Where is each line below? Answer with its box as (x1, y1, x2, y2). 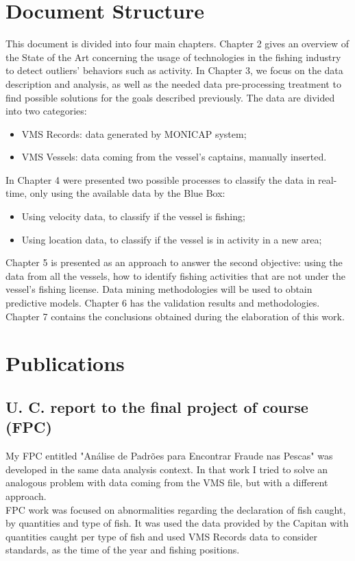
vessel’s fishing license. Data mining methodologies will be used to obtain (5, 282, 313, 296)
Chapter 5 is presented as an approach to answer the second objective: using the (5, 255, 343, 270)
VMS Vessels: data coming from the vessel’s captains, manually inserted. (21, 150, 327, 164)
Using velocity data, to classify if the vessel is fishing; (21, 209, 245, 224)
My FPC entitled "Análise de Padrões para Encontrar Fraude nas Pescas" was (5, 449, 333, 463)
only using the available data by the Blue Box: (29, 186, 225, 200)
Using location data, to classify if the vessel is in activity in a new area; (21, 232, 322, 246)
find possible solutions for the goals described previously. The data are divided (5, 90, 335, 104)
